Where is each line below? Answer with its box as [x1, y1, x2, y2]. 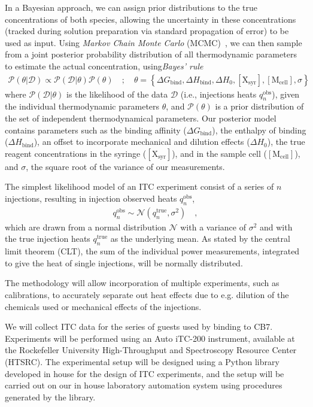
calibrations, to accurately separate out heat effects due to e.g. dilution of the [5, 288, 289, 300]
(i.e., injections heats [180, 87, 257, 100]
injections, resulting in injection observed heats [5, 192, 177, 204]
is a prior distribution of [215, 100, 304, 113]
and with [259, 220, 293, 233]
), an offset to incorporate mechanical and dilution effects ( [34, 135, 250, 148]
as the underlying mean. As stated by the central [110, 232, 290, 245]
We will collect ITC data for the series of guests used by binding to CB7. [5, 320, 273, 333]
